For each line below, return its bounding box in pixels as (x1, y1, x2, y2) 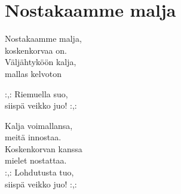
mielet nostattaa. (5, 154, 67, 167)
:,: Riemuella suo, (5, 87, 68, 100)
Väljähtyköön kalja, (5, 56, 76, 68)
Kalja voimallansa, (5, 119, 73, 131)
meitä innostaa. (5, 131, 62, 143)
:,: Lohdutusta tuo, (5, 166, 74, 178)
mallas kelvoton (5, 67, 62, 79)
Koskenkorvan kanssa (5, 142, 82, 155)
